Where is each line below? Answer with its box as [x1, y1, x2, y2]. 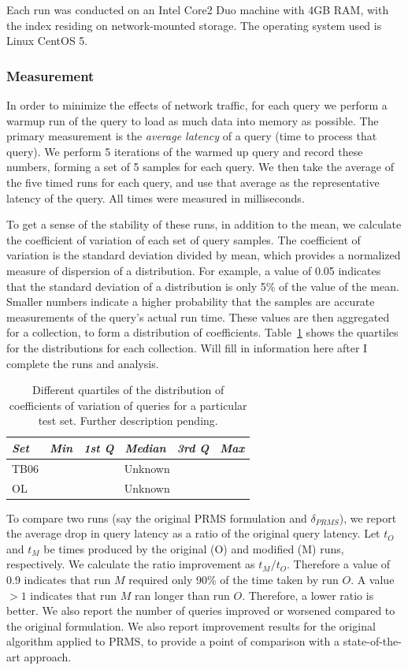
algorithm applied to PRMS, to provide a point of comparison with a [6, 633, 339, 650]
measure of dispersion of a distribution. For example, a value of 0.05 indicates [6, 262, 381, 278]
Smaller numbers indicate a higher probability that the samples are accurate [6, 293, 375, 310]
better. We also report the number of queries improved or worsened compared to [6, 602, 395, 619]
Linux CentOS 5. [6, 32, 88, 49]
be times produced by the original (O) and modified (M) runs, [43, 540, 344, 556]
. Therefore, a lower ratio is [242, 586, 374, 603]
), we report [339, 509, 397, 526]
